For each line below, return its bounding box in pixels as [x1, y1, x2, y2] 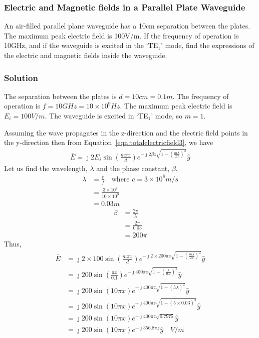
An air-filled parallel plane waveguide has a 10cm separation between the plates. [4, 20, 250, 31]
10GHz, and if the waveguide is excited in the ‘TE [4, 40, 158, 50]
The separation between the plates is [4, 90, 117, 101]
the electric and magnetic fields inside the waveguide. [4, 50, 167, 60]
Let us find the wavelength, [4, 162, 88, 173]
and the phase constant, [96, 162, 170, 173]
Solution [4, 71, 38, 83]
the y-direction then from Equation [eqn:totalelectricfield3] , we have [4, 137, 213, 147]
